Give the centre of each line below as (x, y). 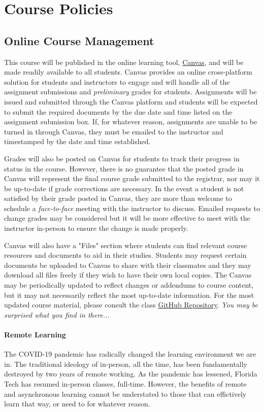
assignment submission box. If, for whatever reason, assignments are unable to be (131, 122)
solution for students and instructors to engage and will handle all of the (117, 81)
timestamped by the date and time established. (77, 141)
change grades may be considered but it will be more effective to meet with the (127, 218)
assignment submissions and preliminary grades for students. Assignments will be (130, 92)
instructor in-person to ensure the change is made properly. (96, 228)
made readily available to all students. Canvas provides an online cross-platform (128, 72)
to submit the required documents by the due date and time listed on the (118, 111)
